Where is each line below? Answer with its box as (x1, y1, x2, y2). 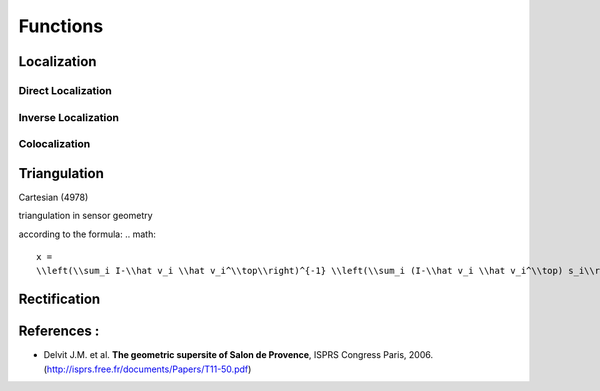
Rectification (18, 291, 101, 308)
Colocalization (18, 137, 91, 151)
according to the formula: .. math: (18, 228, 157, 240)
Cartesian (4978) (18, 191, 89, 203)
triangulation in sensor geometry (18, 210, 154, 222)
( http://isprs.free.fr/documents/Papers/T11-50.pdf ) (43, 363, 252, 375)
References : (18, 323, 100, 340)
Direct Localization (18, 83, 112, 97)
